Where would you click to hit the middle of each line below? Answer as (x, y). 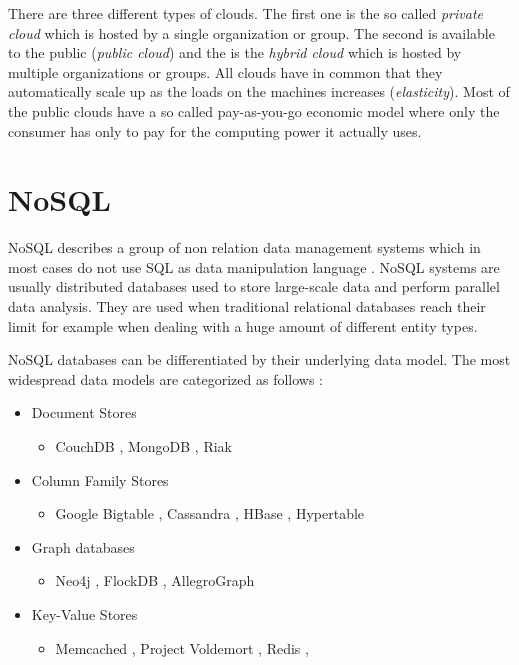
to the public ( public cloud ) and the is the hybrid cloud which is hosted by (235, 52)
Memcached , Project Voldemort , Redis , (182, 647)
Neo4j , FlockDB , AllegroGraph (155, 580)
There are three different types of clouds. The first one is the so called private (246, 13)
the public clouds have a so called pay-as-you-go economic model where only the (254, 110)
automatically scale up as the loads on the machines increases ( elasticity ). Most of (259, 91)
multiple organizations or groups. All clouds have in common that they (225, 71)
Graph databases (83, 546)
